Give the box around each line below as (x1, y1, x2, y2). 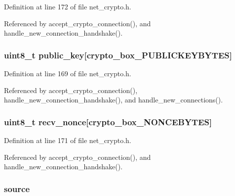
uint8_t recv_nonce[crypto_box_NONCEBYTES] (4, 115, 212, 128)
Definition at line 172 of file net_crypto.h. (4, 1, 131, 11)
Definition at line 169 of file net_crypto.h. (4, 68, 131, 78)
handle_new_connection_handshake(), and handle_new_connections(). (4, 95, 223, 105)
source (4, 182, 30, 195)
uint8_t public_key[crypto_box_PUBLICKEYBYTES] (4, 49, 232, 61)
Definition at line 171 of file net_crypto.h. (4, 135, 131, 145)
